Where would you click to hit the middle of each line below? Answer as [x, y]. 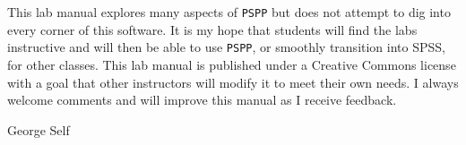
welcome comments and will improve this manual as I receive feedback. [202, 100]
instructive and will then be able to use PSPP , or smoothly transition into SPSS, [226, 47]
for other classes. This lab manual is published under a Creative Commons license [232, 64]
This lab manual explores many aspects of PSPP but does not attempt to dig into [229, 12]
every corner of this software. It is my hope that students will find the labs [212, 29]
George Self [39, 129]
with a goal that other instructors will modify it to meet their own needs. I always [233, 82]
